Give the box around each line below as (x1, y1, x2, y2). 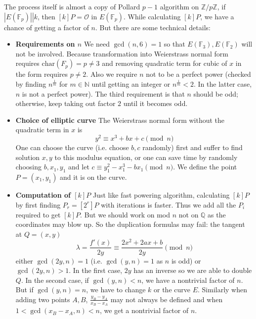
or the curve (154, 284, 190, 295)
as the (208, 209, 226, 219)
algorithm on (160, 1, 199, 11)
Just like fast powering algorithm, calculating (92, 190, 230, 200)
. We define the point (173, 161, 237, 172)
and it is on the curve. (60, 172, 127, 182)
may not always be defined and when (110, 294, 223, 304)
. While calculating (124, 11, 181, 21)
